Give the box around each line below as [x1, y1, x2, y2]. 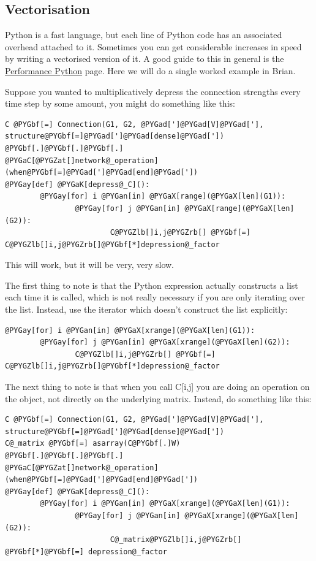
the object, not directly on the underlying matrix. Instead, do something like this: [5, 392, 312, 405]
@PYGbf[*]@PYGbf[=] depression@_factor [5, 547, 167, 556]
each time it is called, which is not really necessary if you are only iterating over [5, 291, 306, 303]
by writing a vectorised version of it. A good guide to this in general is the [5, 52, 284, 65]
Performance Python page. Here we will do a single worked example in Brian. [5, 64, 296, 77]
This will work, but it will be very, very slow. [5, 258, 174, 271]
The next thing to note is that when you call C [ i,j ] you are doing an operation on [5, 380, 310, 393]
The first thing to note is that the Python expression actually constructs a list [5, 278, 298, 291]
